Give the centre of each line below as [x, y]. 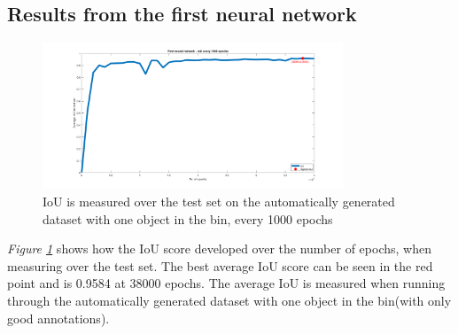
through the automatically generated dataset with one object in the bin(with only [229, 301]
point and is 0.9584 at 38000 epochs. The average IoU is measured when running [226, 283]
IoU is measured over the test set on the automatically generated [219, 202]
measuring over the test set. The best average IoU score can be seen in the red [220, 265]
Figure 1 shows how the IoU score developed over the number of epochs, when [219, 249]
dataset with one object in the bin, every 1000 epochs [188, 218]
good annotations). [58, 318]
